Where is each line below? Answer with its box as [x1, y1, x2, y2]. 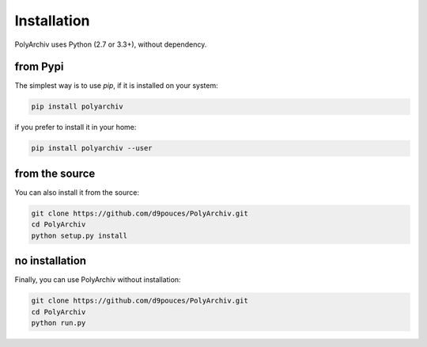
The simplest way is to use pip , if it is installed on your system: [14, 81, 218, 90]
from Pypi [14, 60, 64, 74]
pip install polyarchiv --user [31, 143, 153, 153]
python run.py [31, 318, 86, 327]
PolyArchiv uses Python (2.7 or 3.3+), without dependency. [14, 40, 207, 49]
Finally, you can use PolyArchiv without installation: [14, 275, 181, 284]
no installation [14, 254, 87, 268]
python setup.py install [31, 231, 128, 240]
